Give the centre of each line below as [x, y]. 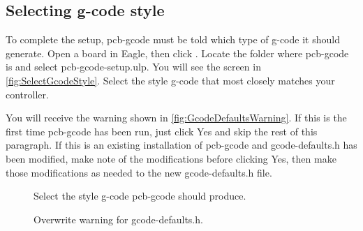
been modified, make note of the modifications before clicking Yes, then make [171, 158]
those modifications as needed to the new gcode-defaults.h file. [139, 172]
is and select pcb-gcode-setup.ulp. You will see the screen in [133, 67]
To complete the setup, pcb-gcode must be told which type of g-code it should [173, 39]
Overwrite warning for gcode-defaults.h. [118, 219]
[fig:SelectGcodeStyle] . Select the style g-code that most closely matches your [170, 80]
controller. [27, 94]
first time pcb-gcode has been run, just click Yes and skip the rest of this [162, 131]
